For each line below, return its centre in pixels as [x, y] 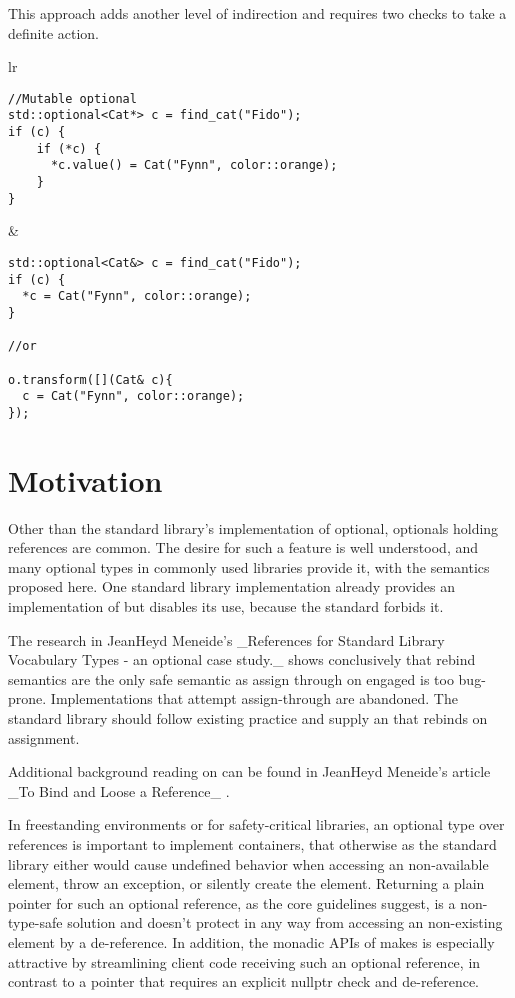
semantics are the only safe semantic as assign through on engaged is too [231, 678]
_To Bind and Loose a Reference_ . [119, 790]
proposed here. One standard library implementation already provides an [232, 586]
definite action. [54, 32]
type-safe [35, 922]
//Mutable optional [72, 98]
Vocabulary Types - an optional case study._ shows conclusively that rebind [242, 659]
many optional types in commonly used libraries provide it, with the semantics [249, 566]
